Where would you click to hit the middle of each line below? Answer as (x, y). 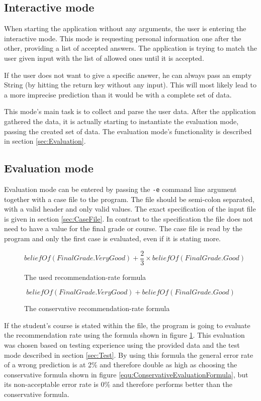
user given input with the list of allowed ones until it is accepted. (104, 58)
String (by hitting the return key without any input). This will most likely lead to (130, 85)
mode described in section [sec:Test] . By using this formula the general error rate (129, 355)
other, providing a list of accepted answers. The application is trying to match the (130, 48)
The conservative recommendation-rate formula (97, 308)
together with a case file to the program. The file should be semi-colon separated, (129, 199)
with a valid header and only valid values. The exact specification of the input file (130, 209)
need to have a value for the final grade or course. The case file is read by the (123, 228)
